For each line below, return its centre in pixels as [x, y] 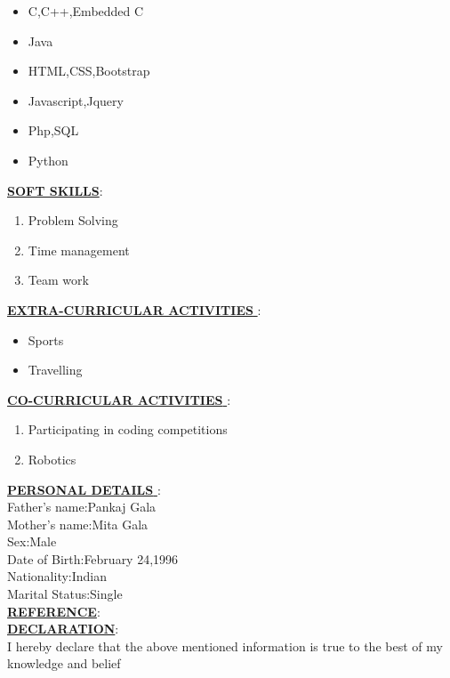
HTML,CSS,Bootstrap [89, 71]
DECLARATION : [63, 629]
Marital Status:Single [65, 594]
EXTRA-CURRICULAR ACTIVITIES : [134, 309]
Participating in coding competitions [128, 429]
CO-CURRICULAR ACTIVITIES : [119, 399]
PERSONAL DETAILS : [84, 489]
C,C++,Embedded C [86, 11]
